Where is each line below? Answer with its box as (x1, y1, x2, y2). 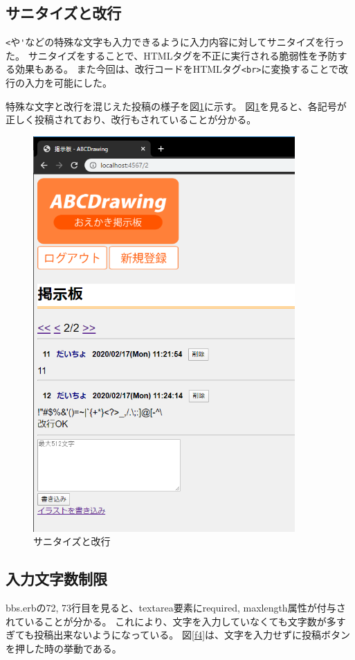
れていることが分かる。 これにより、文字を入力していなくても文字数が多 (6, 614, 336, 628)
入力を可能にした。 (24, 75, 112, 90)
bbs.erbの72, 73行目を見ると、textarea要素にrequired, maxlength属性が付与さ (6, 600, 346, 614)
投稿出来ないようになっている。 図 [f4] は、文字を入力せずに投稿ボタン (34, 627, 351, 642)
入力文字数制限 (6, 568, 107, 589)
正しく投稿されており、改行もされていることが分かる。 (6, 112, 257, 127)
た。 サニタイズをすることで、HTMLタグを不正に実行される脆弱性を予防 (6, 48, 338, 62)
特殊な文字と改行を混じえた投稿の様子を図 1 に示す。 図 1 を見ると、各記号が (6, 98, 347, 113)
